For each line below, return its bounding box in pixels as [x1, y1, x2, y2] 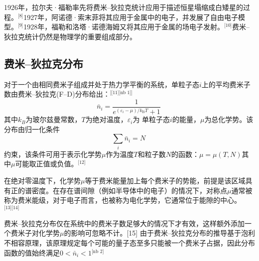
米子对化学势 [17, 228, 60, 238]
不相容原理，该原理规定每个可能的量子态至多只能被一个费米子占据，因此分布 [4, 237, 255, 248]
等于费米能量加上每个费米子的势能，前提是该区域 [85, 175, 246, 185]
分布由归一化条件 [4, 124, 60, 134]
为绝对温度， [85, 114, 128, 125]
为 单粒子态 [132, 114, 170, 125]
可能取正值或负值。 [15, 158, 78, 169]
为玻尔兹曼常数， [25, 114, 82, 125]
